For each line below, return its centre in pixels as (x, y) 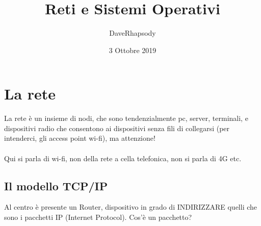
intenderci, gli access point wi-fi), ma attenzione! (80, 138)
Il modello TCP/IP (56, 185)
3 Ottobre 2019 (133, 50)
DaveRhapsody (133, 33)
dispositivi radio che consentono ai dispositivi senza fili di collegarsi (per (117, 128)
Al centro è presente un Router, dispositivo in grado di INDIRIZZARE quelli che (131, 207)
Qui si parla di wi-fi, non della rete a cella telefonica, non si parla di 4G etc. (123, 158)
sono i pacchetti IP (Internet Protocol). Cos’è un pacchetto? (98, 217)
